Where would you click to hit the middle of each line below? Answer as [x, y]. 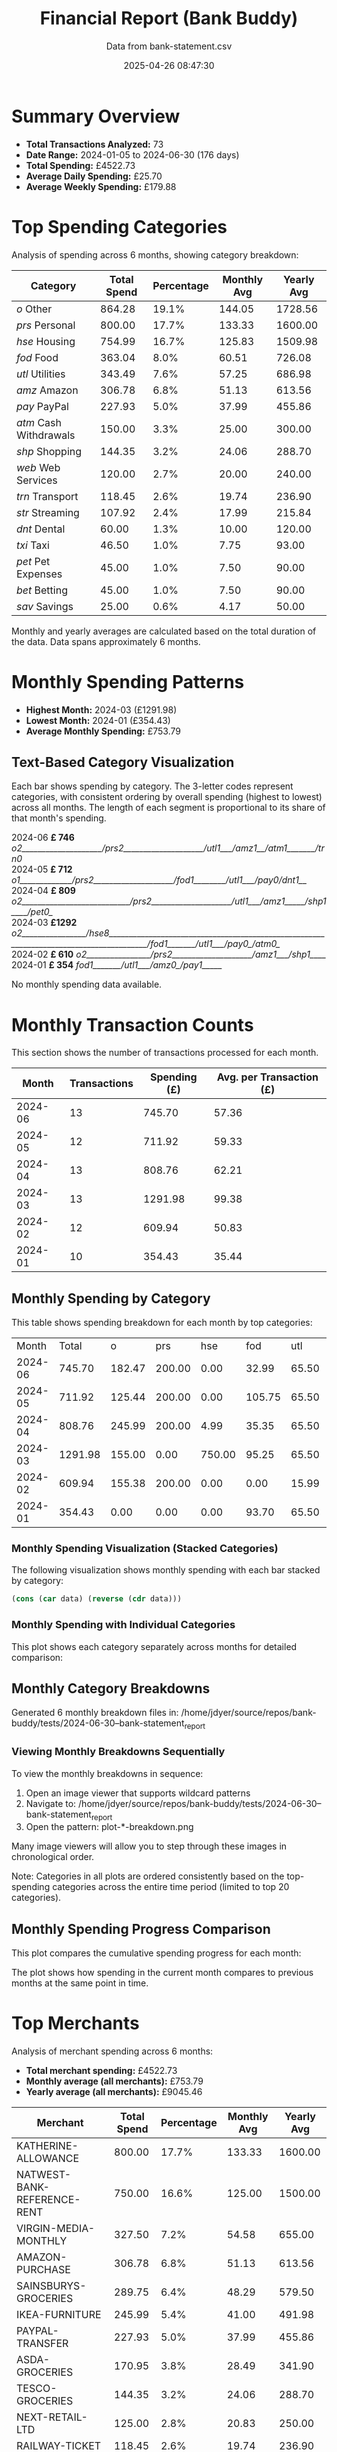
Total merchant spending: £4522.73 [101, 2071]
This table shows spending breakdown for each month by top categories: [162, 1323]
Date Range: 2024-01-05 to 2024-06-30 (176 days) [132, 154]
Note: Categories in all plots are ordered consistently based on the [148, 1876]
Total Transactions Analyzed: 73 [94, 144]
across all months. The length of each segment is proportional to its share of [168, 808]
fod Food [37, 357]
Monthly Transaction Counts [132, 1024]
